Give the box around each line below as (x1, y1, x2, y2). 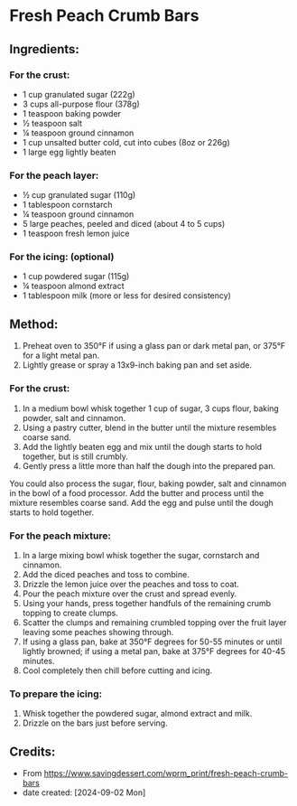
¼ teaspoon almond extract (22, 281, 125, 292)
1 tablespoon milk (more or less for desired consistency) (22, 290, 232, 301)
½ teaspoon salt (22, 117, 83, 128)
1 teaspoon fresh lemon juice (22, 228, 130, 239)
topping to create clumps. (22, 607, 119, 618)
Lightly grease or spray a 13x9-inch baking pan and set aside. (22, 360, 253, 370)
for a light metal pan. (22, 350, 100, 361)
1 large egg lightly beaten (22, 146, 116, 157)
